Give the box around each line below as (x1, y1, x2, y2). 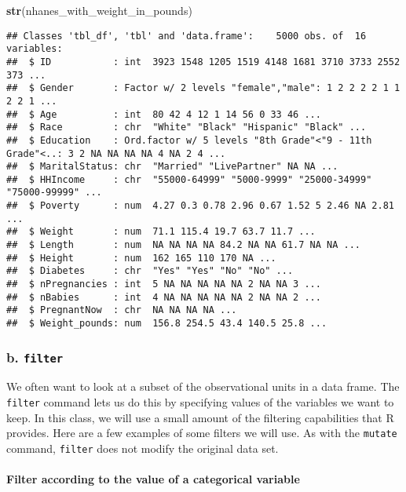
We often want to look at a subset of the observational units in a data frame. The (6, 378, 400, 395)
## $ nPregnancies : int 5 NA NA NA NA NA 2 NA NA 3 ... (6, 279, 321, 290)
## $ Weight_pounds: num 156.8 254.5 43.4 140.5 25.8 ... (6, 318, 327, 330)
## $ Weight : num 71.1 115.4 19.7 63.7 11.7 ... (6, 226, 316, 238)
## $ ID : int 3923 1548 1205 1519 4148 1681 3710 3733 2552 (6, 56, 401, 67)
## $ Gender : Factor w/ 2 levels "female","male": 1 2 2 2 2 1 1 (6, 82, 401, 94)
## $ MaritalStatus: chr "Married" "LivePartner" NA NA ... (6, 161, 338, 173)
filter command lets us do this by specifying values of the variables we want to (6, 394, 394, 410)
